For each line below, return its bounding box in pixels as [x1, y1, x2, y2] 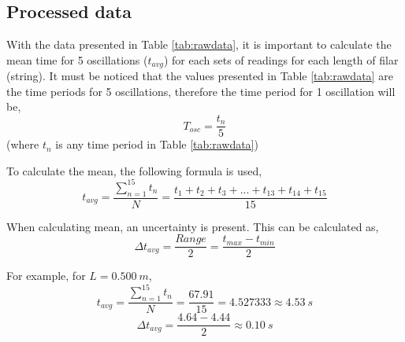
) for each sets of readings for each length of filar [163, 51, 399, 68]
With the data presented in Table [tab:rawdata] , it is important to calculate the [6, 36, 392, 53]
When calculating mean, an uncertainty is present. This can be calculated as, [6, 218, 379, 234]
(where [6, 136, 39, 153]
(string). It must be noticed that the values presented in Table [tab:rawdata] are [6, 68, 393, 84]
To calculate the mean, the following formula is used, [6, 162, 262, 178]
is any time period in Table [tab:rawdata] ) [55, 136, 258, 153]
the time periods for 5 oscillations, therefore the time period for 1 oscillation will [6, 83, 396, 99]
